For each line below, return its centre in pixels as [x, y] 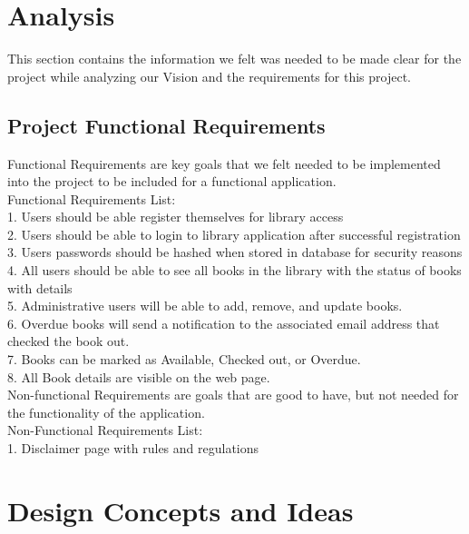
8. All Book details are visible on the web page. [139, 376]
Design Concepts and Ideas [181, 510]
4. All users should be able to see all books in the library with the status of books [234, 270]
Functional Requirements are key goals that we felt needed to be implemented [224, 163]
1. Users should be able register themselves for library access [176, 217]
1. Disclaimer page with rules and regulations [133, 448]
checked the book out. [68, 341]
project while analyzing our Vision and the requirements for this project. [210, 76]
